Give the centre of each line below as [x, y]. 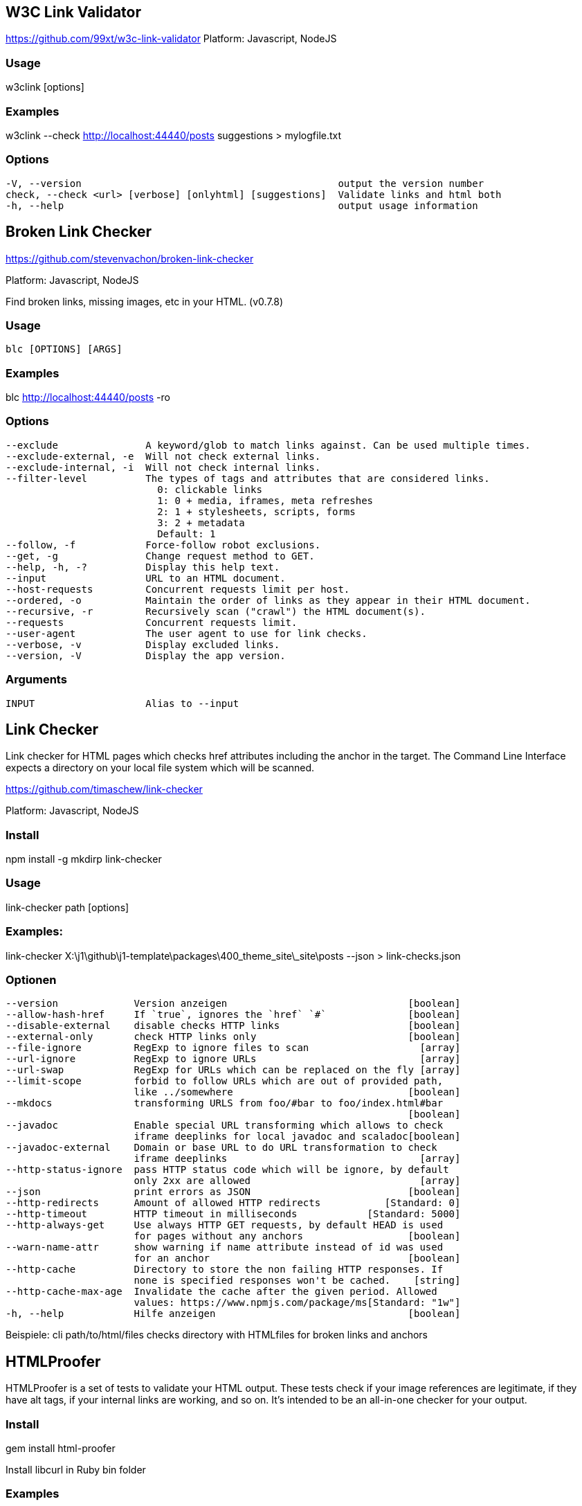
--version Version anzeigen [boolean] [233, 1004]
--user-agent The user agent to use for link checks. [187, 633]
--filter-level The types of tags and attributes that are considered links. [248, 478]
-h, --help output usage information [242, 205]
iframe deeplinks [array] [297, 1159]
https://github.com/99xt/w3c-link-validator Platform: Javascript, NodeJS [171, 39]
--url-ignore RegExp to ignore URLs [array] [233, 1059]
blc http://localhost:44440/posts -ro [88, 397]
